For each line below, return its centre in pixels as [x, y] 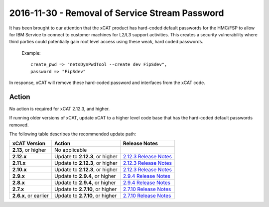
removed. [19, 125]
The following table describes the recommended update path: [73, 134]
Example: [31, 53]
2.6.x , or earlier [31, 196]
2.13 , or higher [29, 150]
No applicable [70, 150]
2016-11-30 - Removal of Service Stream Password [117, 13]
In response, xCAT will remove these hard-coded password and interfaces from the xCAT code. [107, 83]
